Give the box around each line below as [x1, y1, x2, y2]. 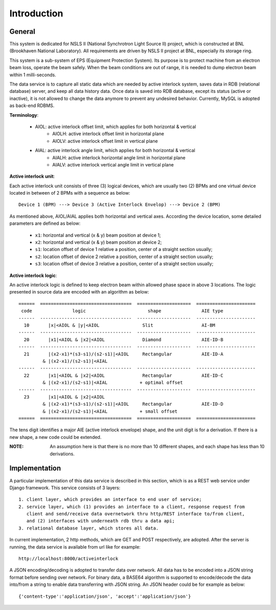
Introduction [9, 8, 63, 19]
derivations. [50, 451, 75, 457]
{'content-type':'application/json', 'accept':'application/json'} [18, 593, 191, 599]
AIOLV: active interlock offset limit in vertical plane [52, 138, 158, 144]
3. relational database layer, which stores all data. [18, 525, 159, 531]
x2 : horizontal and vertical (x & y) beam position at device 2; [35, 239, 162, 245]
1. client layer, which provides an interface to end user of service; [18, 497, 202, 502]
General [9, 27, 36, 36]
